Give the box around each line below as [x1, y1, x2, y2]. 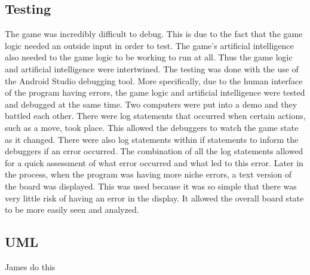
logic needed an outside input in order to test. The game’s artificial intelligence [5, 39, 294, 51]
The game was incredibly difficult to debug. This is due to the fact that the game [5, 27, 303, 40]
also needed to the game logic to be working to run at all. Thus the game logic [5, 51, 293, 63]
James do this [5, 260, 56, 273]
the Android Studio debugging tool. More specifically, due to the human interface [5, 74, 303, 87]
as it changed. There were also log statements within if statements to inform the [5, 133, 299, 145]
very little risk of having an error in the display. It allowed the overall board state [5, 191, 304, 204]
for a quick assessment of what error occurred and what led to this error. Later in [5, 156, 303, 169]
